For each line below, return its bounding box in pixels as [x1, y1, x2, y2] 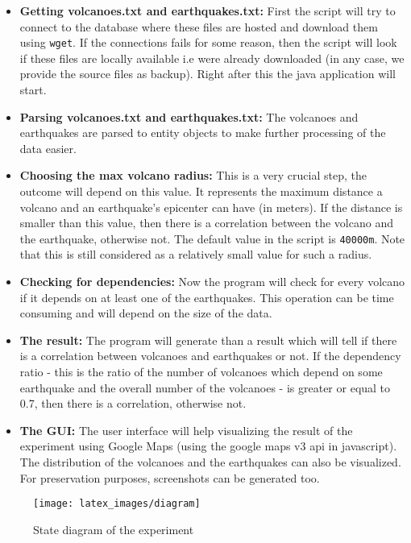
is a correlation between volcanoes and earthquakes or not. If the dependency [19, 347, 401, 364]
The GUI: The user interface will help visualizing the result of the [19, 421, 353, 438]
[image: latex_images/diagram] [33, 498, 201, 510]
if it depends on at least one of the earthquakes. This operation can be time [19, 288, 394, 305]
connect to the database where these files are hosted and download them [19, 18, 378, 35]
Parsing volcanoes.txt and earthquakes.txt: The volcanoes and [19, 108, 359, 125]
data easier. [19, 139, 77, 156]
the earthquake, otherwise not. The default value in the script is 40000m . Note [19, 230, 405, 247]
